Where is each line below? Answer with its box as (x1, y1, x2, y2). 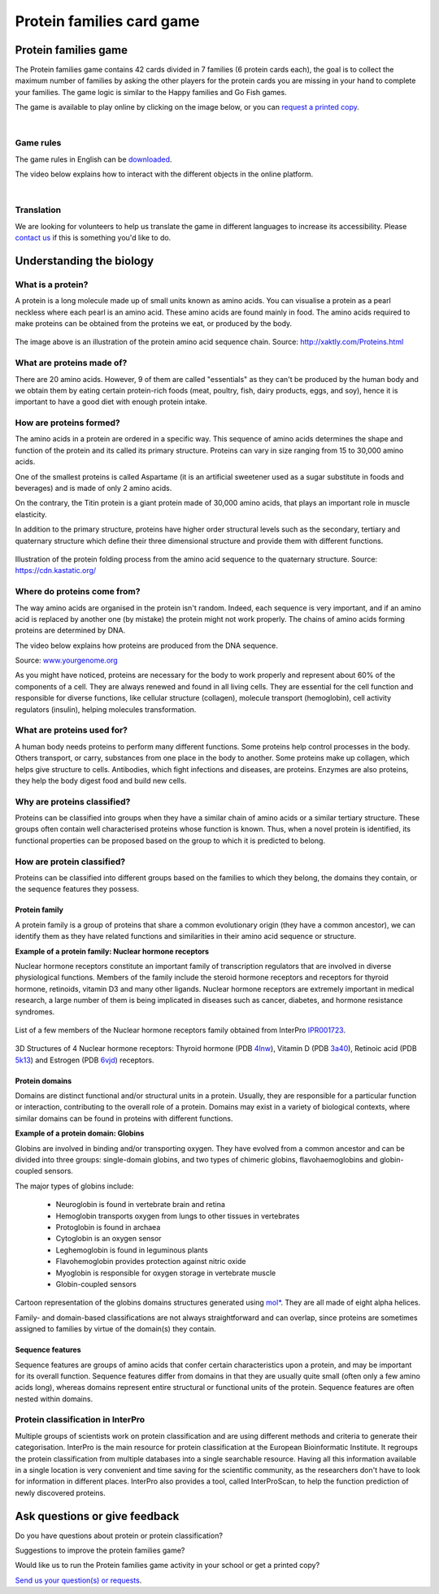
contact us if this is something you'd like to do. (15, 232, 172, 243)
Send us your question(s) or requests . (15, 1575, 142, 1585)
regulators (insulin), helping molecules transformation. (15, 704, 197, 714)
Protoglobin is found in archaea (55, 1223, 161, 1231)
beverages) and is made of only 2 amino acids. (15, 484, 172, 493)
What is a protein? (15, 279, 89, 290)
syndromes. (15, 1006, 55, 1016)
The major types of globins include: (15, 1181, 134, 1191)
